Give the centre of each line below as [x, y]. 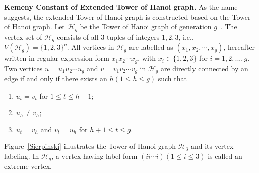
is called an [225, 156]
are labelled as [151, 47]
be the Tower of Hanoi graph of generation [146, 26]
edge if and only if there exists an [56, 78]
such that [172, 78]
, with [147, 58]
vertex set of [23, 36]
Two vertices [23, 68]
